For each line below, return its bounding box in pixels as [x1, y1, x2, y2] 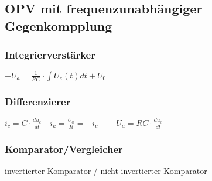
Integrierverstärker [5, 47, 95, 62]
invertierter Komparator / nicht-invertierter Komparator [5, 164, 207, 176]
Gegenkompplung [5, 16, 112, 35]
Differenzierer [5, 94, 71, 108]
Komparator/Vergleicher [5, 141, 123, 156]
